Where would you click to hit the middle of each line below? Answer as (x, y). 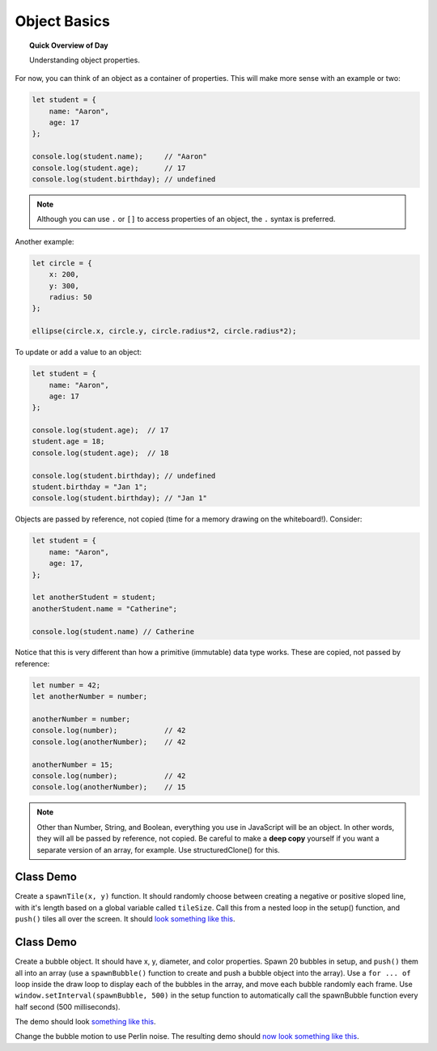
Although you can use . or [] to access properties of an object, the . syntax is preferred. (186, 219)
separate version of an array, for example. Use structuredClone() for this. (159, 849)
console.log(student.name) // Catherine (113, 631)
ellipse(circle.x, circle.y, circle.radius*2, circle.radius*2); (164, 331)
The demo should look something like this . (85, 1022)
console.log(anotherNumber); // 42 (109, 742)
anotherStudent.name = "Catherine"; (105, 608)
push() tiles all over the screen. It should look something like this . (125, 919)
